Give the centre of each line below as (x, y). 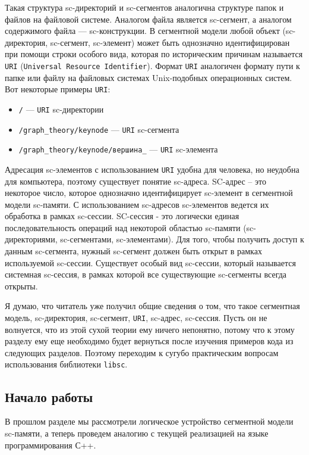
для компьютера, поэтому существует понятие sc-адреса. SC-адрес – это (135, 181)
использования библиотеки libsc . (66, 364)
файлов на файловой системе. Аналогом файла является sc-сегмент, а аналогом (148, 19)
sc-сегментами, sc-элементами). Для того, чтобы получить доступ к (182, 239)
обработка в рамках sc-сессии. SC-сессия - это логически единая (122, 216)
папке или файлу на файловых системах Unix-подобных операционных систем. (149, 77)
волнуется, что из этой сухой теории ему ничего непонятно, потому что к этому (150, 329)
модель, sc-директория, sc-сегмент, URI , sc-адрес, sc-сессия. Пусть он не (136, 318)
